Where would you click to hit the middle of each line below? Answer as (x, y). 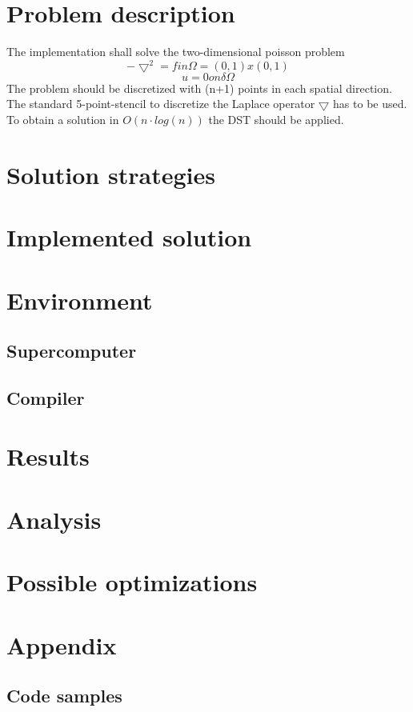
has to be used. (370, 104)
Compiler (46, 397)
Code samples (64, 696)
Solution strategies (111, 174)
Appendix (62, 644)
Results (48, 456)
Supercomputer (72, 351)
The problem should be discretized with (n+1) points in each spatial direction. (199, 88)
